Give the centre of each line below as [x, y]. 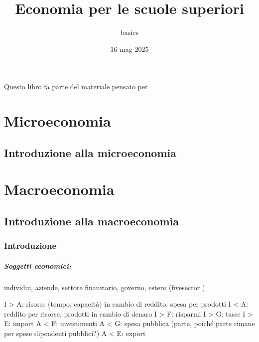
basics [129, 32]
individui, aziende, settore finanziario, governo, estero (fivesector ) [105, 287]
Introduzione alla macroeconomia [91, 221]
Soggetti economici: [38, 265]
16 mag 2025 [129, 49]
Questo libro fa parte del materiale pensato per [76, 86]
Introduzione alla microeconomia [90, 152]
